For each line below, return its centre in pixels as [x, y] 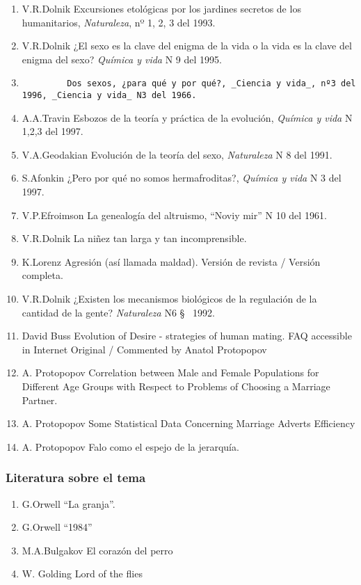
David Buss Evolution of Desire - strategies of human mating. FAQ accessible [187, 336]
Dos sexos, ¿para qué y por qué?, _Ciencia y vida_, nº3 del [211, 84]
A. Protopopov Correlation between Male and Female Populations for [170, 372]
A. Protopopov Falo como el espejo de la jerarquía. [130, 446]
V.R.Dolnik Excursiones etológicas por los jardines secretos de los [161, 8]
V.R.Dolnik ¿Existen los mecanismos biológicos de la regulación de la [169, 299]
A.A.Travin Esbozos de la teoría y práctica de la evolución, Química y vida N [187, 117]
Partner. [40, 400]
